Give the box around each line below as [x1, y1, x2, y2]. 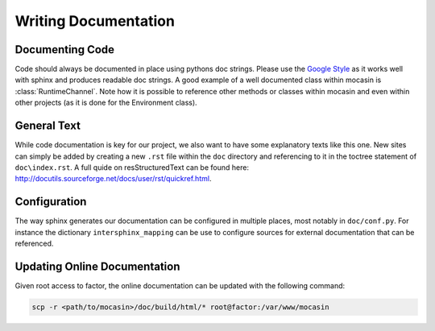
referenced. [14, 238, 54, 248]
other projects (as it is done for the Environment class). [14, 97, 197, 108]
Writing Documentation [14, 12, 175, 30]
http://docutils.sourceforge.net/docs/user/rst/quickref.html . [14, 174, 212, 184]
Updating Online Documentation [14, 259, 180, 273]
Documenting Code [14, 43, 115, 56]
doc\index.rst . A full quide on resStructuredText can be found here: [14, 162, 250, 172]
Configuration [14, 195, 87, 209]
